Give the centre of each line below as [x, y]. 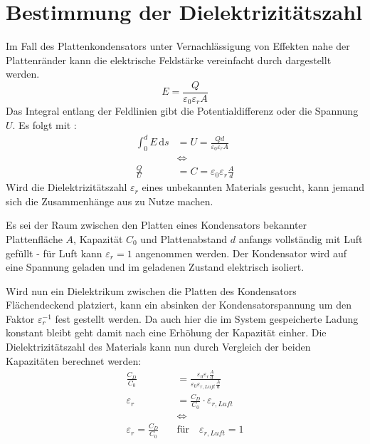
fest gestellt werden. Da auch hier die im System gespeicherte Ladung [207, 318]
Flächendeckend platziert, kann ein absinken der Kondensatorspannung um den [179, 305]
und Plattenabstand [184, 238]
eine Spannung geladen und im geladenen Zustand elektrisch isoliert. [155, 267]
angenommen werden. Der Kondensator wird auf [241, 253]
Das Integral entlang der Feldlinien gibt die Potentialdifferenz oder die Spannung [182, 111]
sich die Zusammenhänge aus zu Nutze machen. [110, 201]
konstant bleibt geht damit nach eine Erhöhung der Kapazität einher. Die [166, 332]
